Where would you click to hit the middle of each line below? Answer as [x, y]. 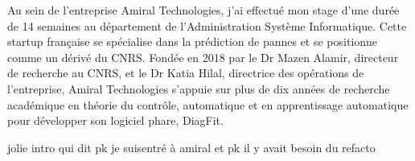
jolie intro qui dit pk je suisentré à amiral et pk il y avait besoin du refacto [191, 147]
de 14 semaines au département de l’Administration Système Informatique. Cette [207, 25]
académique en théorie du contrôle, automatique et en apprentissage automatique [208, 104]
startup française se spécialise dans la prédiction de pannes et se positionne [193, 41]
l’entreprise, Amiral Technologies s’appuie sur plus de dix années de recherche [199, 88]
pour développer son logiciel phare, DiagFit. [115, 120]
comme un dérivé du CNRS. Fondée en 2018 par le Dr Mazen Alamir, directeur [203, 57]
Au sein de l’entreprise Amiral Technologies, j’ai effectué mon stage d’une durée [203, 10]
